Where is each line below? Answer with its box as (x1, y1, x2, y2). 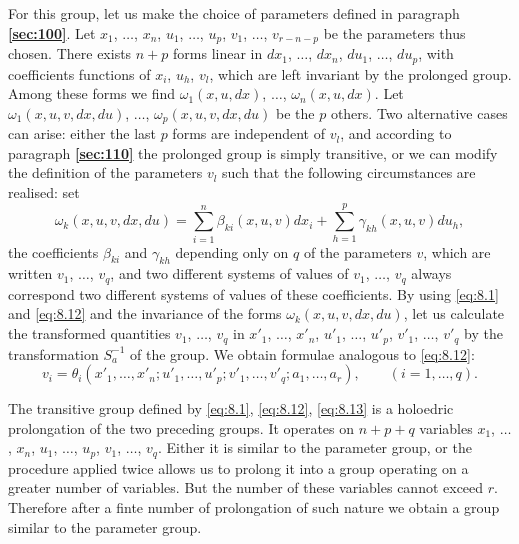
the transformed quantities (8, 323, 171, 344)
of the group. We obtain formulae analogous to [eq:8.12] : (130, 343, 475, 364)
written (8, 263, 53, 284)
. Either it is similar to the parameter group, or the (157, 437, 472, 458)
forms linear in (173, 43, 263, 64)
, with (418, 43, 454, 64)
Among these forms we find (8, 83, 176, 104)
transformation (8, 343, 99, 364)
